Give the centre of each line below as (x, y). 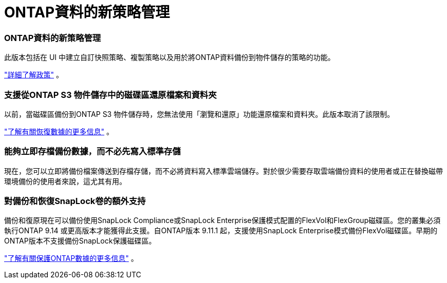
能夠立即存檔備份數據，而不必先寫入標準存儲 (92, 151)
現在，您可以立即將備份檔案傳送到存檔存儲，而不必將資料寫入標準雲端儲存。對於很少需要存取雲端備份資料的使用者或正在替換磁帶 (223, 171)
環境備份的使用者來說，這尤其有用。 (65, 181)
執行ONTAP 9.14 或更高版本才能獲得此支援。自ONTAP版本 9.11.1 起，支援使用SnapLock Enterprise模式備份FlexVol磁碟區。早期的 (221, 231)
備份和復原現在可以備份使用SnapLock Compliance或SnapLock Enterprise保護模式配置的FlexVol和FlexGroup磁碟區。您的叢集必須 (222, 220)
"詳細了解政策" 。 (34, 75)
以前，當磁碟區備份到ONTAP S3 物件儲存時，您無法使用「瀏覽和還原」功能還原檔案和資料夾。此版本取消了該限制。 (199, 114)
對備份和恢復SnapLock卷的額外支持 (75, 201)
